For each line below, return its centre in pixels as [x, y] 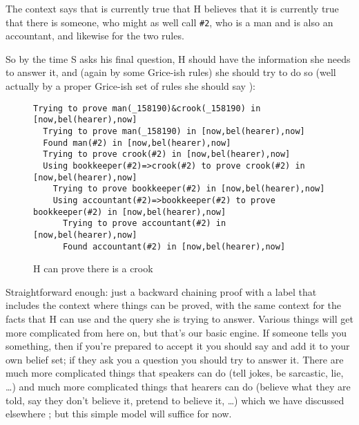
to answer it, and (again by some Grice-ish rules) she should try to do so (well [171, 72]
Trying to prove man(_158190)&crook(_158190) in [147, 108]
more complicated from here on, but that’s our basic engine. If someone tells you [176, 332]
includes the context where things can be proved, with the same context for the [174, 305]
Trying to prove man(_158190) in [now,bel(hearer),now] [174, 131]
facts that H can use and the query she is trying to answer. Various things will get [179, 318]
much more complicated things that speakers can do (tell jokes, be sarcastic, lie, [175, 373]
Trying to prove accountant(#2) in [144, 224]
